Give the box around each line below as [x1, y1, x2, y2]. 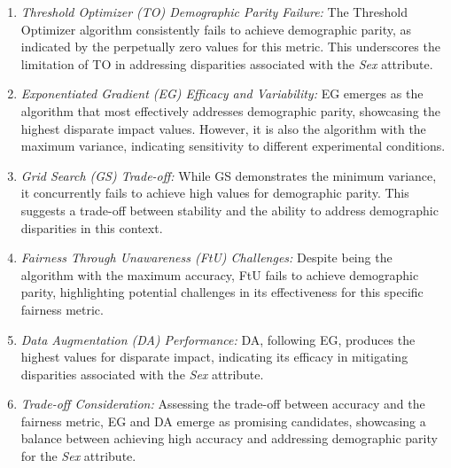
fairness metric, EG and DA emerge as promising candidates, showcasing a [20, 411, 426, 430]
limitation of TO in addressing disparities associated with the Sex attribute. [20, 54, 433, 73]
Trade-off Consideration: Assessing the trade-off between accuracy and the [20, 394, 425, 413]
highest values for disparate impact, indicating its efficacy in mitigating [20, 347, 408, 366]
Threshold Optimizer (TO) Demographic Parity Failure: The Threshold [20, 3, 408, 20]
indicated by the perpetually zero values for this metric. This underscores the [20, 37, 440, 56]
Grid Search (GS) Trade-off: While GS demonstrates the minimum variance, [20, 166, 437, 184]
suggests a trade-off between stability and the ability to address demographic [20, 200, 439, 219]
